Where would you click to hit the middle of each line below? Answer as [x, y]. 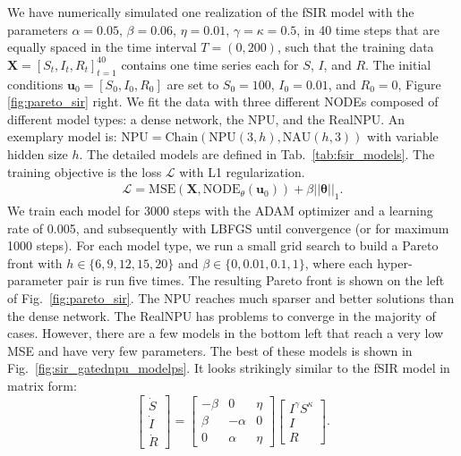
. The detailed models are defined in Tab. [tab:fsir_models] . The [257, 153]
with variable [403, 136]
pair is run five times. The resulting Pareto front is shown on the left [256, 280]
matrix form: [42, 385]
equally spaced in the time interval [102, 47]
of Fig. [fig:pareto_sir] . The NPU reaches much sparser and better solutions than [231, 297]
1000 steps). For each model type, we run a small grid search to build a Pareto [223, 245]
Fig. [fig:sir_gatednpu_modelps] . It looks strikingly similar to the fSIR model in [229, 368]
